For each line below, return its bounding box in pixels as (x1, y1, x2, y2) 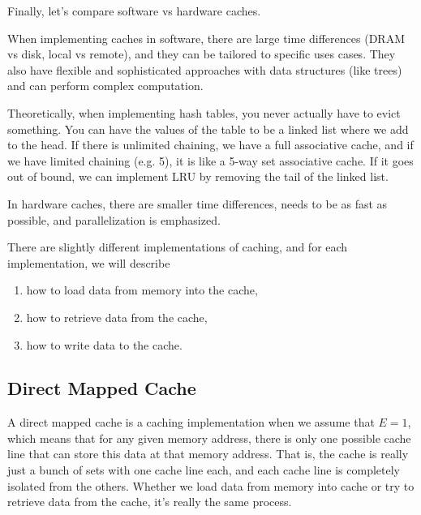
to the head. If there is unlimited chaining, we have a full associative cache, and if (7, 136, 414, 153)
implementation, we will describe (7, 254, 170, 271)
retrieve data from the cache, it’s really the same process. (7, 493, 292, 510)
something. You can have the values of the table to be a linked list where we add (7, 120, 409, 137)
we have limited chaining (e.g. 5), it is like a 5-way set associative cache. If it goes (7, 152, 414, 169)
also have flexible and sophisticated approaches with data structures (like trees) (7, 61, 402, 78)
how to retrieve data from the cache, (26, 308, 208, 325)
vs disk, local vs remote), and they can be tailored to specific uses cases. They (7, 45, 396, 62)
